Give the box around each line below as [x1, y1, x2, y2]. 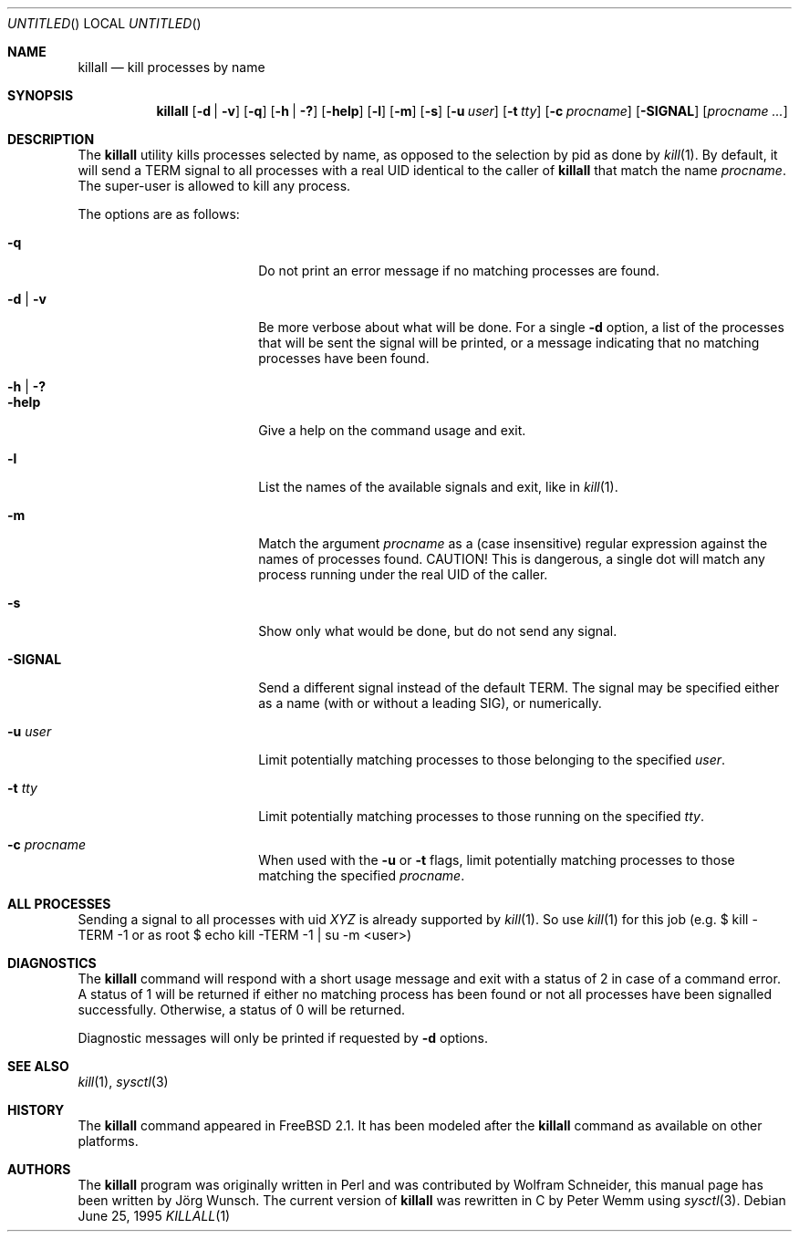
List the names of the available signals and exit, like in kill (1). [258, 479, 618, 495]
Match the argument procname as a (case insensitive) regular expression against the [258, 536, 768, 551]
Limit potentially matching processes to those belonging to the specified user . [258, 752, 726, 767]
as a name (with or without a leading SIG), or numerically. [258, 695, 602, 711]
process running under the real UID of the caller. [258, 567, 548, 582]
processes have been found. [258, 350, 430, 366]
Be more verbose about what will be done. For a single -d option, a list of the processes [258, 319, 784, 335]
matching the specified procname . [258, 868, 465, 883]
